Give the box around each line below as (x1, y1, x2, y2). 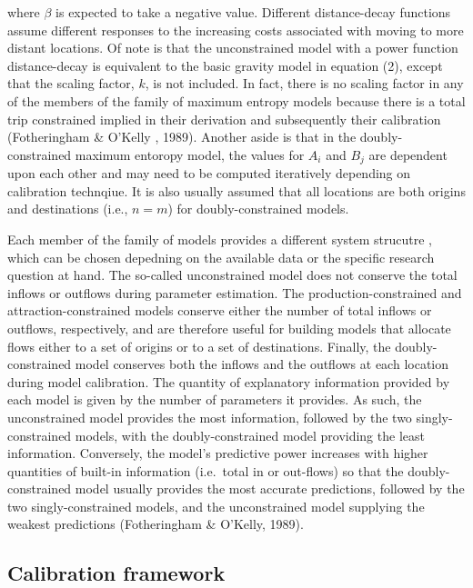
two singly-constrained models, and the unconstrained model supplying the (7, 496, 425, 515)
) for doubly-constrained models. (167, 199, 349, 218)
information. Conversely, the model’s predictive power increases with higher (7, 443, 428, 463)
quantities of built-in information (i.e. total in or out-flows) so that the (7, 461, 404, 480)
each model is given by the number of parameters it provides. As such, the (7, 390, 422, 409)
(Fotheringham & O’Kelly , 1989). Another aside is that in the (7, 127, 357, 146)
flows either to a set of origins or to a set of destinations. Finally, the (7, 336, 391, 355)
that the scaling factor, (7, 74, 135, 93)
